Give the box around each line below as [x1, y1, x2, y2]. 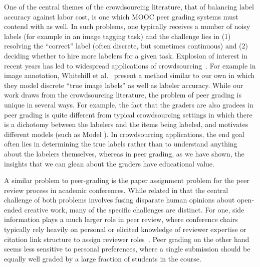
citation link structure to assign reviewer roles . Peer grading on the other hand [4, 233, 249, 244]
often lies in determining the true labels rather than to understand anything [4, 138, 237, 149]
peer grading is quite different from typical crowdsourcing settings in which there [4, 109, 252, 119]
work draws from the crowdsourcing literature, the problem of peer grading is [4, 89, 241, 100]
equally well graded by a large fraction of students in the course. [4, 253, 201, 263]
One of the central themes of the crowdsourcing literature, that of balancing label [4, 1, 254, 11]
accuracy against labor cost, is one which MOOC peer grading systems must [4, 11, 238, 21]
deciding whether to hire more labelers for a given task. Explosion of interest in [4, 50, 248, 60]
